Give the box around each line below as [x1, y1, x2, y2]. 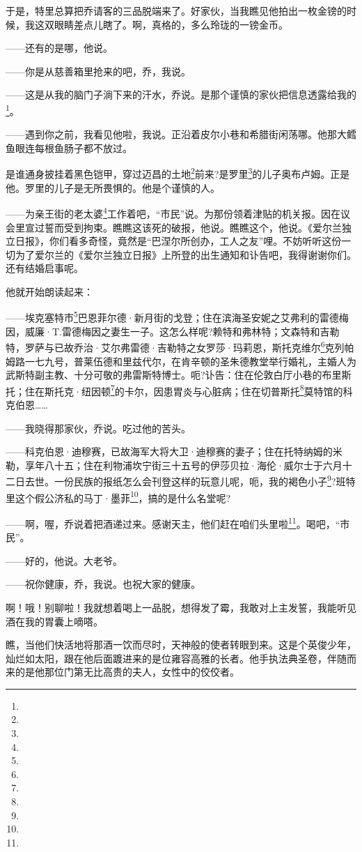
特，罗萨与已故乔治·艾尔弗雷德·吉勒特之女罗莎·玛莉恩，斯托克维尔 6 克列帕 [6, 338, 354, 354]
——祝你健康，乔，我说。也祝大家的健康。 [6, 577, 200, 591]
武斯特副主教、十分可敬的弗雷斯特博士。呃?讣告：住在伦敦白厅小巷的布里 [6, 367, 342, 382]
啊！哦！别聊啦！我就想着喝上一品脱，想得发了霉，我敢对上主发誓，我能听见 [6, 600, 356, 614]
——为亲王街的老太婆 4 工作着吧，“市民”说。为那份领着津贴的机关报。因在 [6, 204, 341, 220]
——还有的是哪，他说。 [6, 40, 113, 55]
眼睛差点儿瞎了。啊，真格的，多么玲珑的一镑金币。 [54, 17, 288, 31]
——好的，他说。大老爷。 [6, 553, 123, 568]
